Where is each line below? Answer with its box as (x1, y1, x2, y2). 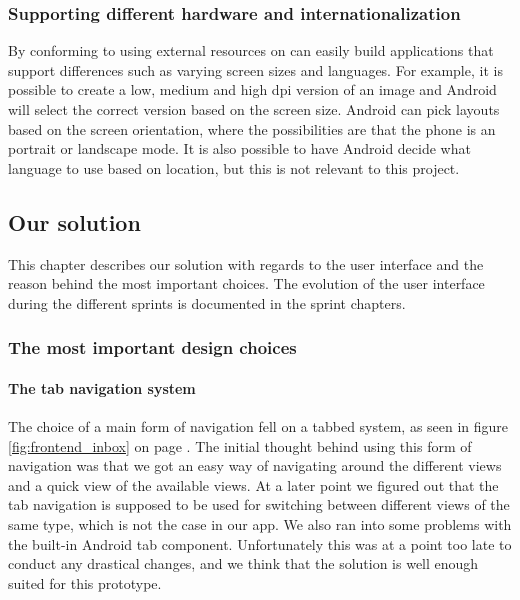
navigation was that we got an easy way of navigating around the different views (8, 455, 502, 476)
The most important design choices (8, 335, 297, 360)
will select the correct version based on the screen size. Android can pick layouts (8, 99, 500, 119)
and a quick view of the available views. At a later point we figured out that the (8, 474, 499, 495)
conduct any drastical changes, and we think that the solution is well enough (8, 553, 479, 574)
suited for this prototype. (8, 572, 162, 593)
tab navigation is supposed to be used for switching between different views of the (8, 494, 510, 515)
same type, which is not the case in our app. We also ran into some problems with (8, 513, 512, 534)
